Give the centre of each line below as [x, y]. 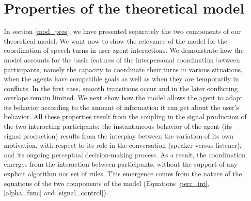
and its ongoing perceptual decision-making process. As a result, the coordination [125, 154]
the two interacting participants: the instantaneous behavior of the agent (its [118, 126]
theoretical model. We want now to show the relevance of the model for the [116, 40]
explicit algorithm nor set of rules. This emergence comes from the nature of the [123, 174]
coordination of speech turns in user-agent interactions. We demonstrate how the [124, 50]
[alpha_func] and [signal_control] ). [56, 193]
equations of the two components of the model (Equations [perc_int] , [107, 183]
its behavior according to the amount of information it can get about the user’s [122, 107]
